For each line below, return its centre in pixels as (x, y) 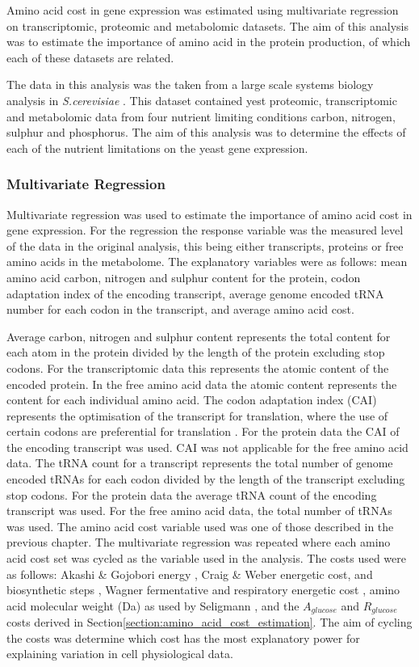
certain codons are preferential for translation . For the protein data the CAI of (203, 431)
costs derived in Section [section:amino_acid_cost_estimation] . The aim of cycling (209, 622)
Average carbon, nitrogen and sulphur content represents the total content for (199, 336)
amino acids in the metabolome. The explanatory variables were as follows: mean (207, 262)
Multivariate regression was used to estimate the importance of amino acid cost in (209, 214)
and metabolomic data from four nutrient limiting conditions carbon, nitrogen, (201, 116)
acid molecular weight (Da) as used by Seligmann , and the (153, 605)
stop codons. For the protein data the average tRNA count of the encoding (192, 494)
